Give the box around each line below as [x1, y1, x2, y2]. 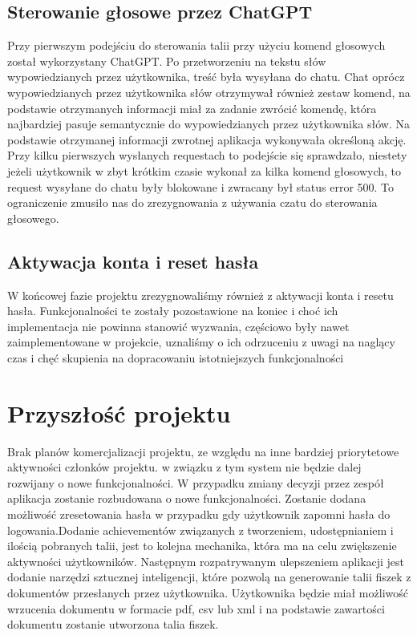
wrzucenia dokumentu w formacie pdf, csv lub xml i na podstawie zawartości [7, 600, 385, 617]
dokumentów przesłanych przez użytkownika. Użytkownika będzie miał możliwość [7, 584, 408, 601]
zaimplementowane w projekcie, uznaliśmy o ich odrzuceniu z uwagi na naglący [7, 334, 395, 350]
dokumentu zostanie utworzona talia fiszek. [7, 616, 219, 633]
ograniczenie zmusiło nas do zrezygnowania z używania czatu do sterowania [7, 194, 378, 211]
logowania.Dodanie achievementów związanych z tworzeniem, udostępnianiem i [7, 521, 394, 538]
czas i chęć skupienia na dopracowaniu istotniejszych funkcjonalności [7, 349, 344, 366]
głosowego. [7, 209, 59, 226]
